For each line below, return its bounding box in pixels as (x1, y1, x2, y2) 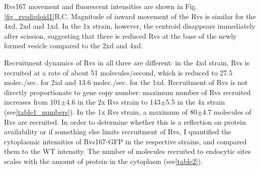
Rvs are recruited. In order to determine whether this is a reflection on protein (4, 116, 246, 127)
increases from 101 (4, 97, 61, 107)
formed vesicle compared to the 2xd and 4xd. (4, 40, 143, 51)
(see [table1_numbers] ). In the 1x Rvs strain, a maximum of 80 (4, 106, 197, 117)
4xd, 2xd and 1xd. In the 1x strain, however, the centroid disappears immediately (4, 21, 255, 31)
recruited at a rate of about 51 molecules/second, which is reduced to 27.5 (4, 67, 233, 77)
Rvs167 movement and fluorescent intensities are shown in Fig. (4, 1, 198, 11)
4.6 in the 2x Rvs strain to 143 (66, 97, 160, 107)
